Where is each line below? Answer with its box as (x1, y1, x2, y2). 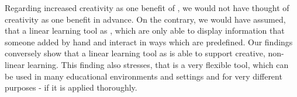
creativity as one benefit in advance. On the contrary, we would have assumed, (5, 13, 286, 25)
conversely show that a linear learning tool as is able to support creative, (5, 47, 265, 59)
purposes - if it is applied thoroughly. (5, 81, 137, 94)
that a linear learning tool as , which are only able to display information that (5, 24, 285, 37)
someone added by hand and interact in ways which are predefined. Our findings (5, 35, 293, 48)
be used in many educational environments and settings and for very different (5, 70, 282, 82)
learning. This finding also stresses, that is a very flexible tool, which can (27, 58, 289, 70)
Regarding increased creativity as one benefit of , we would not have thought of (5, 2, 289, 13)
